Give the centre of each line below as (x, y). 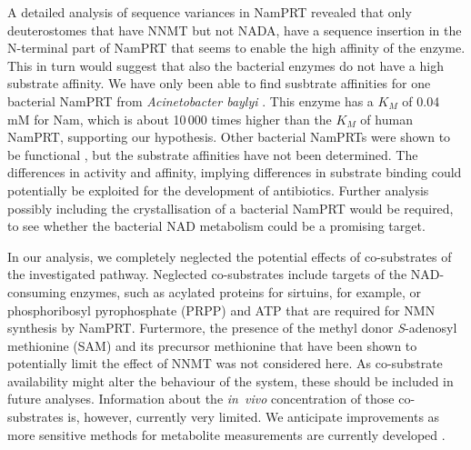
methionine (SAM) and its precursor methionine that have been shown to (212, 345)
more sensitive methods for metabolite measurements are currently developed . (226, 434)
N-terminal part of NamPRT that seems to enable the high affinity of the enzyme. (236, 48)
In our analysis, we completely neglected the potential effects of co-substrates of (230, 256)
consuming (37, 291)
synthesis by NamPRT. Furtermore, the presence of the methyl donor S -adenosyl (232, 328)
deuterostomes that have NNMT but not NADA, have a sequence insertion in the (235, 30)
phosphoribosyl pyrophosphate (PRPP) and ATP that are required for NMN (221, 310)
